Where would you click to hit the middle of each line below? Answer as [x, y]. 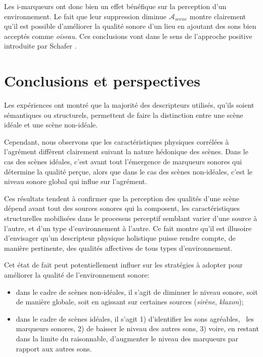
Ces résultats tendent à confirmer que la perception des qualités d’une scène [122, 198]
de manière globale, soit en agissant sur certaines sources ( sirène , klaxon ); [130, 302]
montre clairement [218, 16]
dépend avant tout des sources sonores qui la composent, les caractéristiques [122, 208]
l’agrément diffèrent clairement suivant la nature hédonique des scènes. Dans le [126, 151]
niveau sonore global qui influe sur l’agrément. [76, 181]
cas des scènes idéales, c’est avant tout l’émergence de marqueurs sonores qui [123, 162]
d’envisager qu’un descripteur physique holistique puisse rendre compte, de [120, 238]
